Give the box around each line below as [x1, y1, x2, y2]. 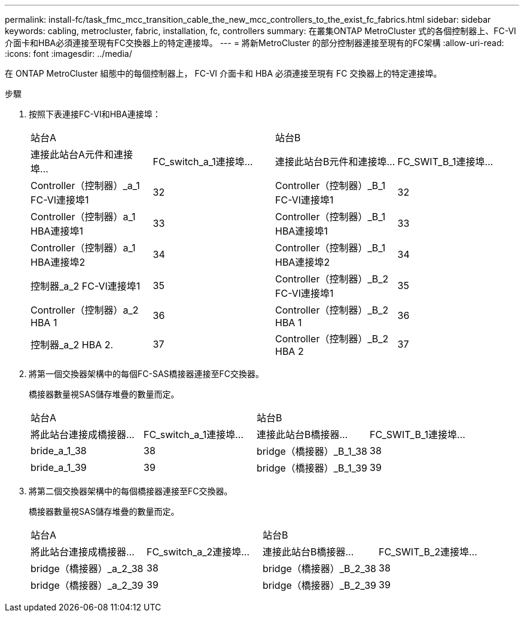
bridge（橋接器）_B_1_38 [257, 445, 368, 457]
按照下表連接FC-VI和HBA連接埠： [29, 109, 161, 119]
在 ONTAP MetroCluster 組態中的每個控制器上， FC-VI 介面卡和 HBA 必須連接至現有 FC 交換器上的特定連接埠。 [5, 68, 442, 78]
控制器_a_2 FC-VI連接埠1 [31, 280, 141, 292]
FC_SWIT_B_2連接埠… [379, 546, 477, 558]
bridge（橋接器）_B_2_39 [263, 579, 376, 591]
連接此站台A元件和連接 [31, 148, 133, 160]
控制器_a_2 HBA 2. [31, 339, 114, 351]
